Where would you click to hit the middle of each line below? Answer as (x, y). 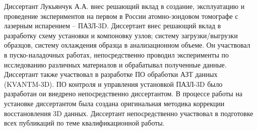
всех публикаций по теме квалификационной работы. (84, 123)
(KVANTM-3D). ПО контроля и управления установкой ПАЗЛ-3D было (113, 84)
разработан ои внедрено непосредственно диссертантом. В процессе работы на (123, 94)
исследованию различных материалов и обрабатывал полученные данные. (115, 64)
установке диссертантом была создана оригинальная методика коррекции (114, 103)
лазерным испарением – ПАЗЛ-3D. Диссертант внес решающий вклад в (113, 26)
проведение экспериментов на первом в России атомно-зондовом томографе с (121, 16)
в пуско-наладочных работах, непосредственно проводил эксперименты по (116, 54)
